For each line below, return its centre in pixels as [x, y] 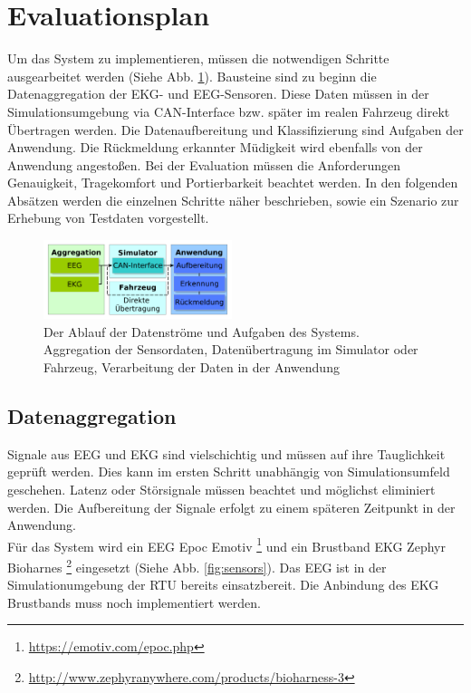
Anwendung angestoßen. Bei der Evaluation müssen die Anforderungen [204, 164]
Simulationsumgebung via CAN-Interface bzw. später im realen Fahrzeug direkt [229, 111]
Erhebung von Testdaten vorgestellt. [108, 218]
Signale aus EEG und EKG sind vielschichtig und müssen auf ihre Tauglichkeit [226, 453]
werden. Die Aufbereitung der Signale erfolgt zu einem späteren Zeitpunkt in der [231, 507]
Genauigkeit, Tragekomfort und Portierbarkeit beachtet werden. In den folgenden [233, 183]
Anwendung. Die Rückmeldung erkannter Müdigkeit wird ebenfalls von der [215, 147]
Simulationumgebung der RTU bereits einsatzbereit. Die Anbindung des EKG [223, 585]
